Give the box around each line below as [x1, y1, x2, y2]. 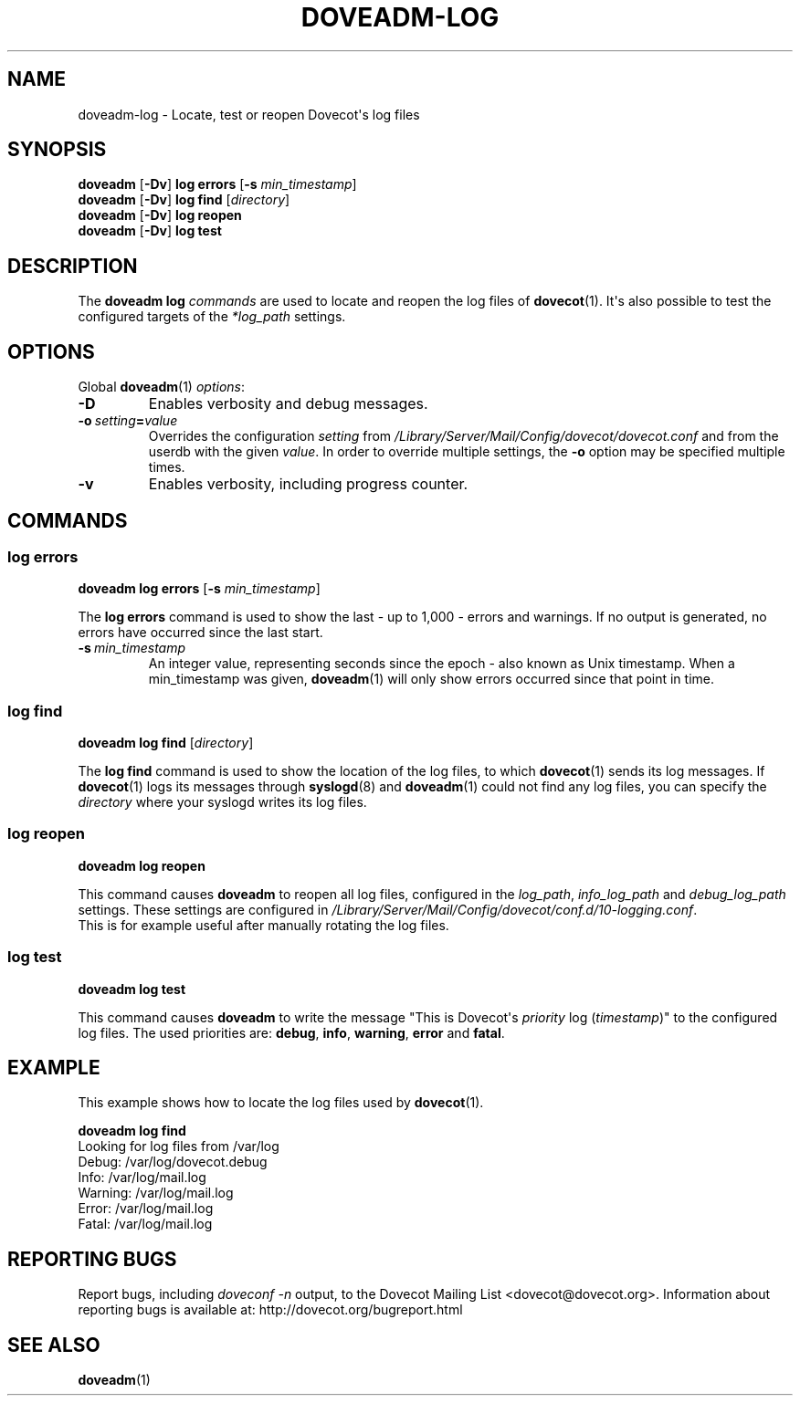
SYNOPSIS [7, 138, 107, 162]
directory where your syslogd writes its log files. [78, 794, 367, 811]
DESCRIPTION [7, 254, 138, 277]
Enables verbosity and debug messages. [148, 394, 428, 414]
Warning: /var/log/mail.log [78, 1185, 234, 1201]
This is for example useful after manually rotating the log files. [78, 916, 449, 933]
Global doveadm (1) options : [78, 379, 245, 395]
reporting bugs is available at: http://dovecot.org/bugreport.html [78, 1302, 463, 1318]
